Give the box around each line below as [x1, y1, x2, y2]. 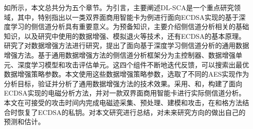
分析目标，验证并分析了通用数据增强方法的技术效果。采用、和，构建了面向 [4, 78, 242, 88]
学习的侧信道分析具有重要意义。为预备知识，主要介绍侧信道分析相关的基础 [10, 21, 249, 32]
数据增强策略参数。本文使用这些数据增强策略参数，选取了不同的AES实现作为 [4, 69, 249, 79]
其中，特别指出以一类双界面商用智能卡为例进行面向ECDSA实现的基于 [17, 12, 239, 22]
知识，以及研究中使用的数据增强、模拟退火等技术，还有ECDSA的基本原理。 [4, 31, 246, 41]
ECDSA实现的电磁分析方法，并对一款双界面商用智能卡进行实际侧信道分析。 [4, 88, 246, 98]
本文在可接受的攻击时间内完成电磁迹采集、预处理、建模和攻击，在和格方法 [4, 97, 242, 107]
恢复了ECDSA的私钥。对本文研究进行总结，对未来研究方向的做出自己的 [17, 107, 246, 117]
